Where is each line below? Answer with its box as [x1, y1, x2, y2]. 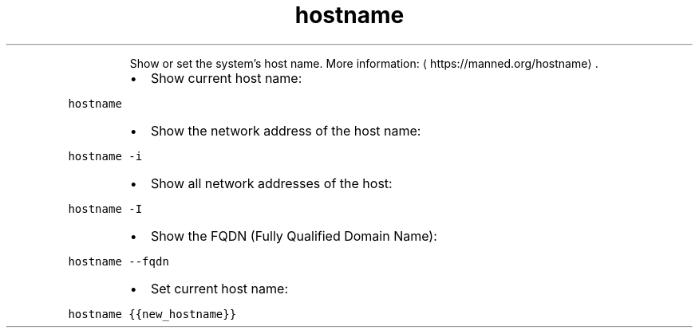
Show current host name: [150, 69, 302, 86]
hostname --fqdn [68, 254, 169, 268]
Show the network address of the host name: [150, 122, 421, 139]
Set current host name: [150, 280, 288, 297]
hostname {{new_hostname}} [68, 307, 237, 320]
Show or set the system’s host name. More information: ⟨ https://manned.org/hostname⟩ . [129, 56, 598, 70]
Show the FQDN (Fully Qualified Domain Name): [150, 227, 437, 244]
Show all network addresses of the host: [150, 175, 393, 191]
